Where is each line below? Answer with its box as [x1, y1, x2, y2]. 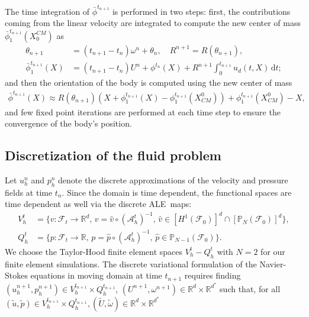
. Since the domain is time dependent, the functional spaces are [62, 186, 292, 198]
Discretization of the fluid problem [5, 146, 221, 164]
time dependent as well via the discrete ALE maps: [5, 198, 192, 210]
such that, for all [220, 282, 281, 295]
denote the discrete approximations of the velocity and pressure [58, 173, 288, 186]
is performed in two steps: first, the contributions [112, 5, 291, 17]
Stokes [5, 269, 28, 282]
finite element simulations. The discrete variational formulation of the [5, 257, 257, 270]
